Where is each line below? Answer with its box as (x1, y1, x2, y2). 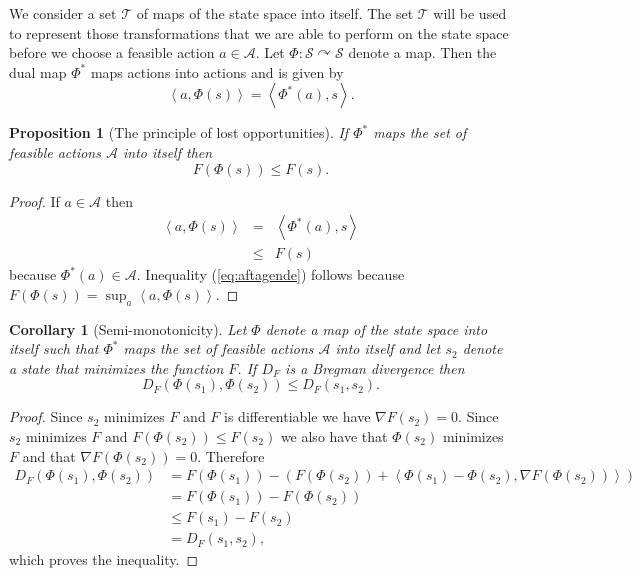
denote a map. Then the (348, 42, 497, 63)
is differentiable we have (224, 406, 371, 427)
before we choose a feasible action (9, 42, 215, 63)
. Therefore (197, 445, 265, 466)
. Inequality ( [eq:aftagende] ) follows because (136, 264, 405, 285)
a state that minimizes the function (9, 357, 224, 378)
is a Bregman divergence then (285, 357, 465, 378)
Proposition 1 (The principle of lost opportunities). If (9, 122, 349, 143)
